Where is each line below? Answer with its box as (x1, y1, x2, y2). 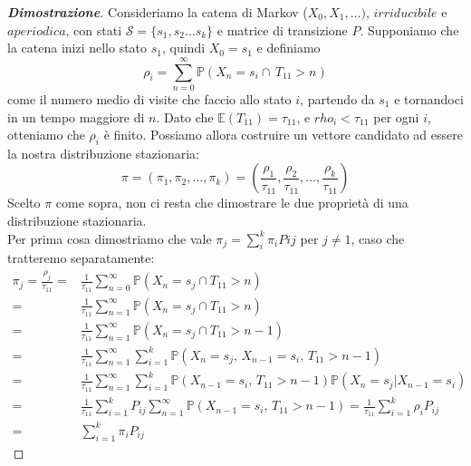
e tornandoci (394, 89, 464, 108)
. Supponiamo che (360, 20, 459, 39)
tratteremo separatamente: (7, 248, 155, 267)
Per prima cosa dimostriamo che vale (7, 228, 212, 248)
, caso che (351, 228, 405, 248)
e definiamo (256, 38, 321, 57)
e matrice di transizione (216, 20, 348, 39)
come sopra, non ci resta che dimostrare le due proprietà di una (55, 193, 409, 212)
